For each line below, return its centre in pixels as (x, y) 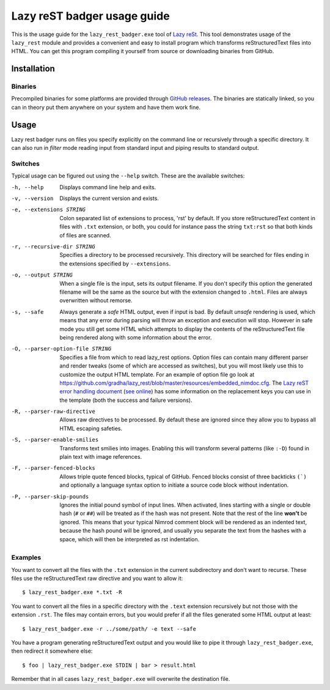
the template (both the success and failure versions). (126, 400)
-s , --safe (28, 312)
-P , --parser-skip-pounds (50, 496)
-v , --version (32, 198)
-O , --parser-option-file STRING (61, 349)
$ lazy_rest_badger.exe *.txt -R (72, 592)
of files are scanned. (85, 235)
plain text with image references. (101, 457)
